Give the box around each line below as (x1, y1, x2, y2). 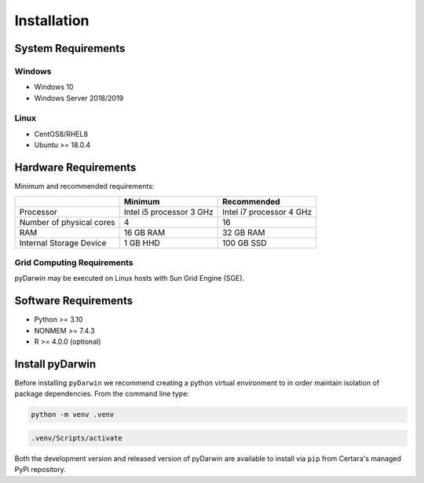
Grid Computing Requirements (14, 256, 133, 267)
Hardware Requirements (14, 161, 137, 175)
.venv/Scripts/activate (31, 433, 123, 442)
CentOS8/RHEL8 (34, 129, 89, 138)
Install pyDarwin (14, 357, 97, 371)
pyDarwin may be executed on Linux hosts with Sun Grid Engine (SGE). (14, 274, 245, 283)
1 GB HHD (123, 237, 160, 248)
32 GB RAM (222, 227, 266, 238)
